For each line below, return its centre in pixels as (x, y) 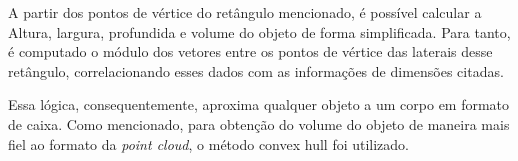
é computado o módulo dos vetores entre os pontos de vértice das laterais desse (250, 51)
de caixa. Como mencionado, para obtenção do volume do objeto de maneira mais (259, 123)
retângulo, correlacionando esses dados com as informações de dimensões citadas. (256, 70)
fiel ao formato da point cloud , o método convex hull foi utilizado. (209, 143)
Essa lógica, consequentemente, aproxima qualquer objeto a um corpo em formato (259, 104)
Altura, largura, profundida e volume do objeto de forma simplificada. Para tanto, (259, 31)
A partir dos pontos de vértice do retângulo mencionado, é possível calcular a (245, 12)
